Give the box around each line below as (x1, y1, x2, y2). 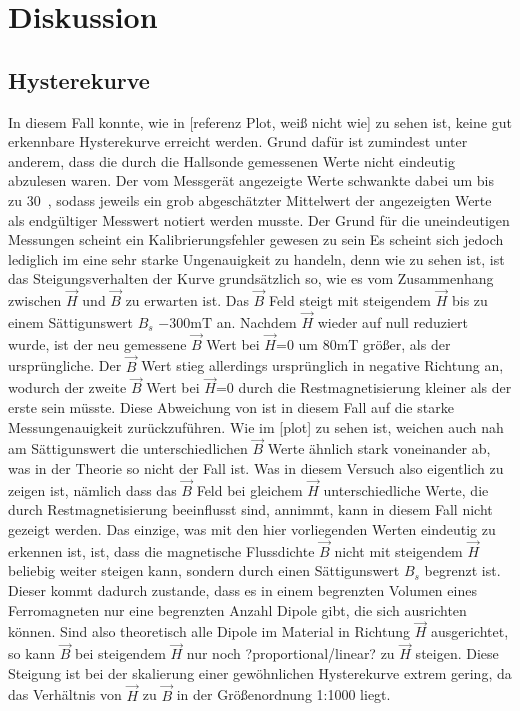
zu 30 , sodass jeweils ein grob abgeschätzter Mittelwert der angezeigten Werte (8, 189, 492, 210)
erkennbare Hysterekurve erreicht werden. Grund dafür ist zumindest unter (8, 131, 468, 152)
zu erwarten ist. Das (125, 290, 249, 311)
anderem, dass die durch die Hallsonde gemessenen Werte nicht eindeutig (8, 150, 455, 171)
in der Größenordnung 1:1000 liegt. (176, 684, 391, 705)
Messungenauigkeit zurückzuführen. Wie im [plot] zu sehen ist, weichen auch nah (8, 416, 504, 437)
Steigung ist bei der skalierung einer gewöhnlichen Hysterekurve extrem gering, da (8, 662, 512, 683)
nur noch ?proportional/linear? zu (186, 643, 395, 664)
